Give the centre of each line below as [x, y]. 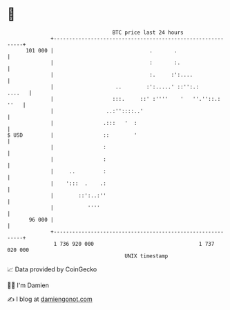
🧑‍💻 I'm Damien [28, 285]
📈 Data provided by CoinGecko [52, 269]
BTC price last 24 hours [148, 32]
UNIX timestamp [146, 256]
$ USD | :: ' [72, 135]
